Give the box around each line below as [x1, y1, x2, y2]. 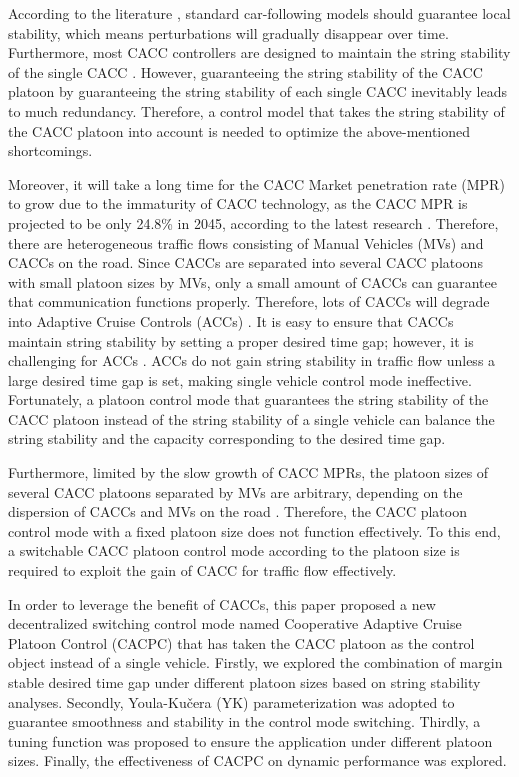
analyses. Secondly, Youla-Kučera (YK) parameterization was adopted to [8, 691, 455, 712]
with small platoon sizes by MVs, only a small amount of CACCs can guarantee [8, 271, 497, 292]
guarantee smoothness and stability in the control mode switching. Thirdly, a [8, 711, 481, 732]
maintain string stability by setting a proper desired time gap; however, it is [8, 330, 474, 351]
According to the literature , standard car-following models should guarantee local [8, 3, 511, 23]
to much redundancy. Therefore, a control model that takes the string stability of [8, 100, 505, 121]
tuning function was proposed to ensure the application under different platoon [8, 730, 493, 751]
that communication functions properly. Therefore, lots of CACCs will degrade [8, 291, 490, 312]
